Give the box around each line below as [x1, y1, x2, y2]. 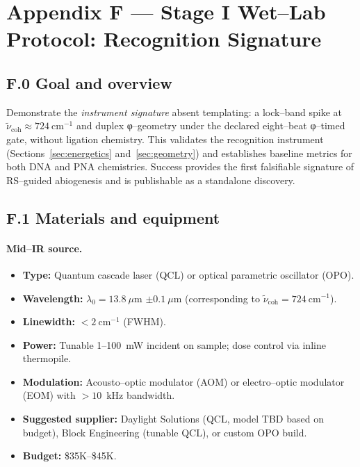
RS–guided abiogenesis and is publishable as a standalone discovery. [6, 172, 295, 187]
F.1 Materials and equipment [6, 206, 220, 228]
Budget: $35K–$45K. [22, 448, 117, 463]
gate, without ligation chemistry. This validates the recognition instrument [6, 131, 324, 146]
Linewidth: [22, 314, 75, 329]
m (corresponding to [173, 290, 260, 305]
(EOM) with [22, 388, 76, 402]
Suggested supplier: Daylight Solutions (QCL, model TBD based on [22, 411, 324, 426]
